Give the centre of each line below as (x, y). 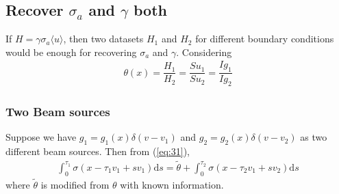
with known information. (172, 184)
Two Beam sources (58, 111)
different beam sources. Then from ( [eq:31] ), (98, 151)
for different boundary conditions (265, 39)
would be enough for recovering (71, 52)
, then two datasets (103, 39)
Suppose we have (41, 137)
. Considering (204, 52)
